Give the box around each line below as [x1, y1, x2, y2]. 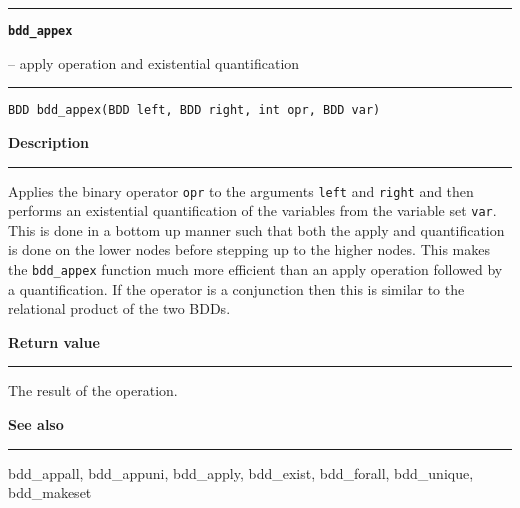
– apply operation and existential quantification [8, 52, 300, 73]
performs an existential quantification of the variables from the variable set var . [8, 200, 497, 221]
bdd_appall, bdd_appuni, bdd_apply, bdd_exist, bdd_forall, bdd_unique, [8, 462, 474, 483]
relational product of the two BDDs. [8, 298, 231, 319]
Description [8, 131, 90, 152]
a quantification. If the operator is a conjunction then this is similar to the [8, 278, 465, 299]
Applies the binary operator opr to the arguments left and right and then [8, 180, 474, 201]
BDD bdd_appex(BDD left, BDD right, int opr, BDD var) [8, 103, 381, 118]
